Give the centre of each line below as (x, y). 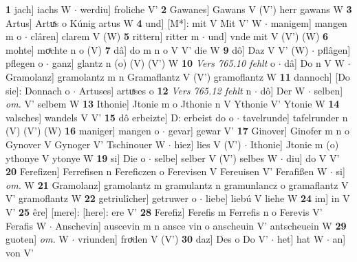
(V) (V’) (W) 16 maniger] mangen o (83, 131)
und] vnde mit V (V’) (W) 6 (268, 36)
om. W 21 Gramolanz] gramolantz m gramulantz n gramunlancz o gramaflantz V (177, 184)
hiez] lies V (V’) (208, 144)
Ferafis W (26, 225)
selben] (328, 90)
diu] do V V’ (313, 158)
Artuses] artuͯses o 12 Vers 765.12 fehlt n (165, 90)
